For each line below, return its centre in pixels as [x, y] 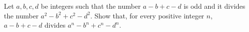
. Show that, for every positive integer [147, 15]
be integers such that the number [91, 6]
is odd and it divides [214, 6]
